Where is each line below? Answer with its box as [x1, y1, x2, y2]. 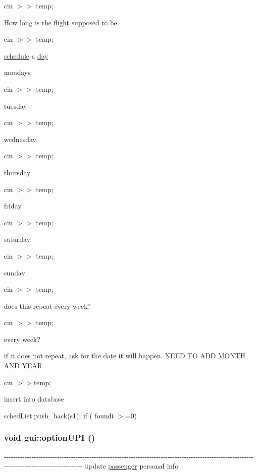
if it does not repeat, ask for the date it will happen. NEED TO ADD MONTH [4, 350, 246, 361]
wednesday [4, 134, 37, 144]
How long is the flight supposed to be [4, 17, 117, 27]
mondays [4, 67, 31, 77]
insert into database [4, 394, 64, 404]
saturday [4, 234, 31, 244]
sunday [4, 267, 25, 277]
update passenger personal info [85, 461, 179, 471]
